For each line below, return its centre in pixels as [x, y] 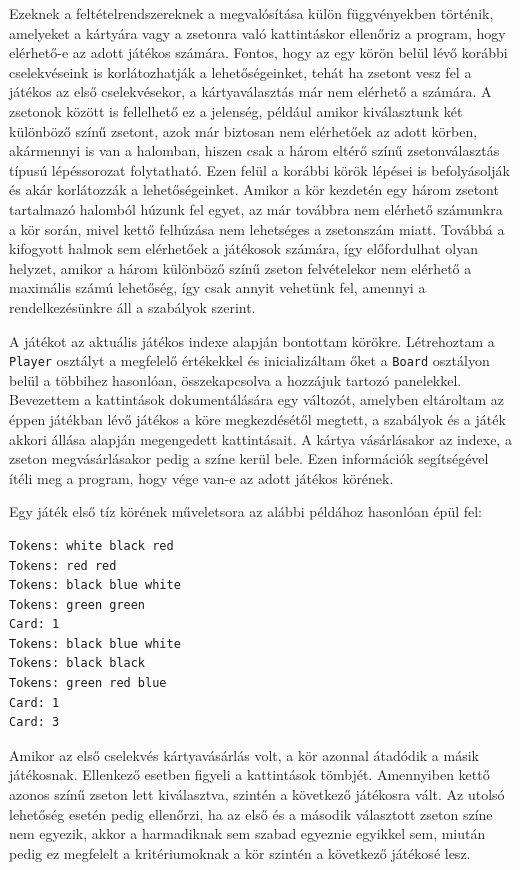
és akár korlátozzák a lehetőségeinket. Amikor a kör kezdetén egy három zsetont [254, 189]
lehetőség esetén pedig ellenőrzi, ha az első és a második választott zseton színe [251, 813]
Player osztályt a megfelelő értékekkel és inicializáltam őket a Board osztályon [249, 360]
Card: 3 [34, 722]
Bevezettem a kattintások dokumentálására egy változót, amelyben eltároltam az [257, 399]
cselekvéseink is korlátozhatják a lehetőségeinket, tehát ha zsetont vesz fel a [240, 71]
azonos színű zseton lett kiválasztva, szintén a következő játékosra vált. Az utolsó [257, 794]
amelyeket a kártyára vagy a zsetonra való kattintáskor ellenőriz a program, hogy [257, 32]
